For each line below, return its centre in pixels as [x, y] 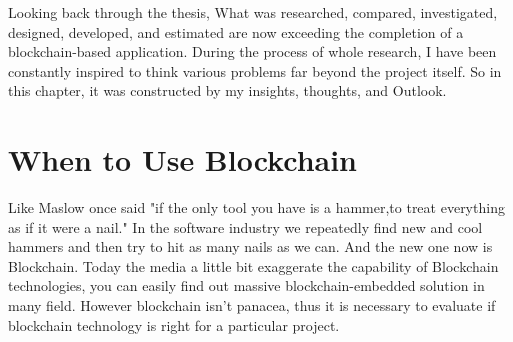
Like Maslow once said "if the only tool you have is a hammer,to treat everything [256, 207]
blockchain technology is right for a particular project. [174, 324]
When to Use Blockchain [182, 159]
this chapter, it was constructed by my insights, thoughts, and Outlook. [227, 90]
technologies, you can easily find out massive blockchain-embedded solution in [246, 285]
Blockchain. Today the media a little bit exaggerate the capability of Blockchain [253, 265]
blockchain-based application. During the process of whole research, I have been [252, 51]
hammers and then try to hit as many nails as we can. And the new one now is [250, 246]
